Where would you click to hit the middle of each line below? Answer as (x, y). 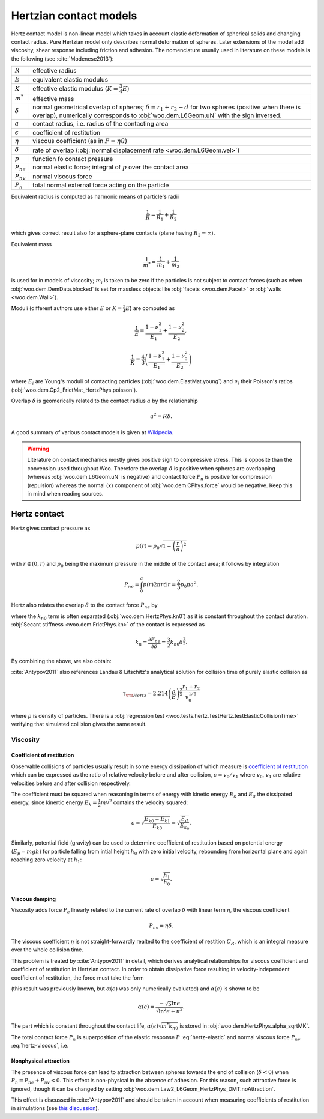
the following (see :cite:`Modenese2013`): (62, 59)
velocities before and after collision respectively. (71, 783)
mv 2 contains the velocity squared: (144, 802)
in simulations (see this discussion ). (55, 1108)
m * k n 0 (169, 1027)
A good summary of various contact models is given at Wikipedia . (92, 432)
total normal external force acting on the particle (101, 185)
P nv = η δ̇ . (161, 926)
